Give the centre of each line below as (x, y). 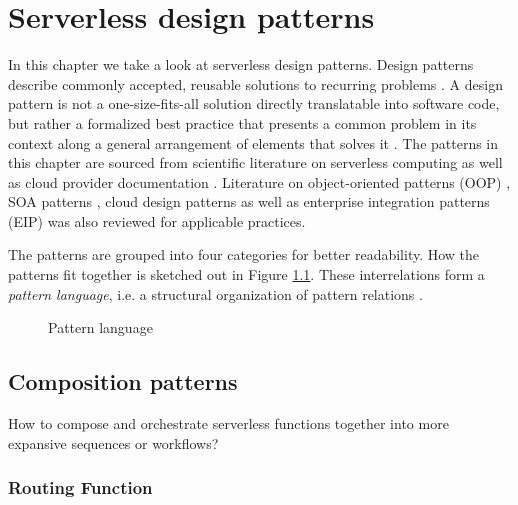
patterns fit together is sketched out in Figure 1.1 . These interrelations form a (246, 274)
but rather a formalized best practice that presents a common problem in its (242, 122)
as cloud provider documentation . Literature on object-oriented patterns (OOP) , (259, 181)
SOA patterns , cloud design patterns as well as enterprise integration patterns (249, 201)
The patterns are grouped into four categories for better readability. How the (244, 254)
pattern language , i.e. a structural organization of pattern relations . (215, 293)
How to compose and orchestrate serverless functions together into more (228, 423)
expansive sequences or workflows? (113, 442)
